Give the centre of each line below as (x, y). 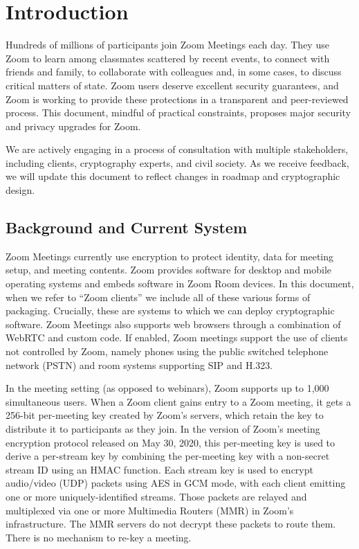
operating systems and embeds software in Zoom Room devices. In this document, (180, 283)
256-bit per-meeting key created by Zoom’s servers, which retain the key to (165, 415)
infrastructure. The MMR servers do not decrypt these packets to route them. (171, 524)
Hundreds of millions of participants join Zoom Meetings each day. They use (167, 45)
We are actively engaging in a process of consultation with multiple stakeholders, (177, 149)
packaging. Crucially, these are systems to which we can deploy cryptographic (170, 310)
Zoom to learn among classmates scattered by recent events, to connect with (168, 58)
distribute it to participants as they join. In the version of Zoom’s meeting (163, 428)
